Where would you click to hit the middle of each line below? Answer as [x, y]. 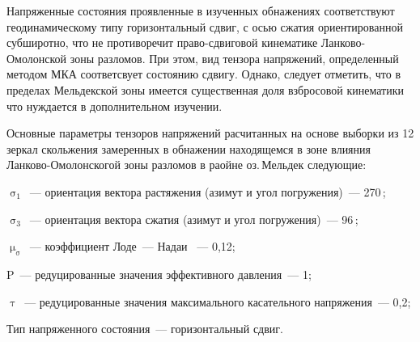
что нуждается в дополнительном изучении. [115, 106]
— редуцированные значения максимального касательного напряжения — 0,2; [218, 301]
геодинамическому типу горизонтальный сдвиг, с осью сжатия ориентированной [205, 26]
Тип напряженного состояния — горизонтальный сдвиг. [145, 329]
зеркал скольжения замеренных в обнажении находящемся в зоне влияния [189, 148]
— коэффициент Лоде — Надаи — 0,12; [132, 246]
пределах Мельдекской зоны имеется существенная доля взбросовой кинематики [205, 89]
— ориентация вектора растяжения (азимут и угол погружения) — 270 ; [208, 191]
